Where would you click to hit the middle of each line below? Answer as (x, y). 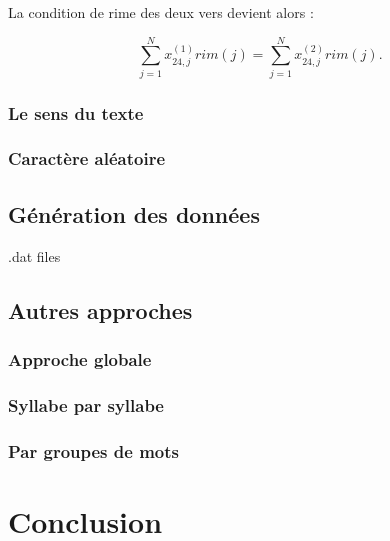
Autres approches (100, 309)
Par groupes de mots (93, 450)
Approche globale (80, 358)
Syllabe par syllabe (86, 404)
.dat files (34, 255)
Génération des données (134, 213)
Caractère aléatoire (87, 158)
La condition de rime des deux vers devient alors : (161, 12)
